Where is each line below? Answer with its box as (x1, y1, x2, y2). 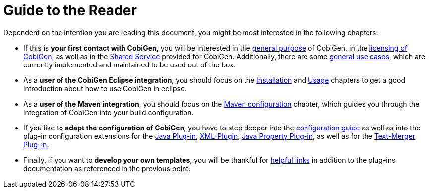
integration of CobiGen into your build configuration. (23, 108, 194, 117)
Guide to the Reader (3, 2, 137, 19)
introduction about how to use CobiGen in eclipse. (23, 84, 187, 93)
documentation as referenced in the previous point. (23, 164, 191, 173)
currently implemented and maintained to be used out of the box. (23, 60, 236, 69)
